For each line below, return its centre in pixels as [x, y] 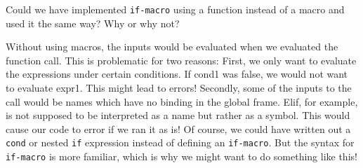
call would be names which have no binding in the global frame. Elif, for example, [182, 101]
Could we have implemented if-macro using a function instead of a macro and [175, 9]
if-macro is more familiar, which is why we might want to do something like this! [181, 156]
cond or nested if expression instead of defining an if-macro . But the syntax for [180, 142]
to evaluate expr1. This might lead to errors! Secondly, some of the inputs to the [179, 88]
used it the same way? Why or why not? [93, 23]
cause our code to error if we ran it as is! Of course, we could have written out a [178, 128]
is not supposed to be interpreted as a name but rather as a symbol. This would [178, 115]
